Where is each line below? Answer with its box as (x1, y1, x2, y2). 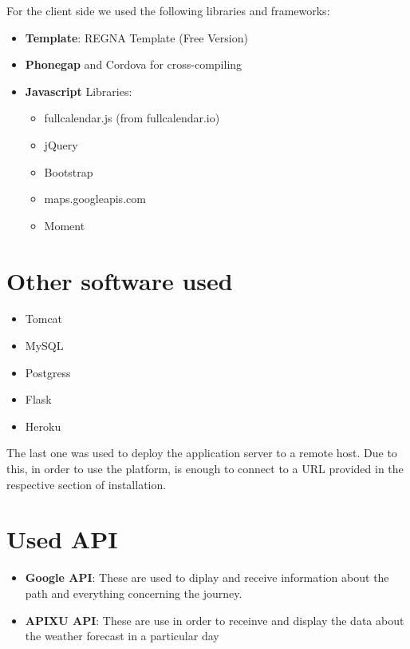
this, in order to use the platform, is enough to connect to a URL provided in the (6, 460, 404, 477)
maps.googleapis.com (44, 190, 146, 207)
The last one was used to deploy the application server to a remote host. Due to (6, 444, 397, 461)
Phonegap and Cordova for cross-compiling (25, 56, 242, 73)
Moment (44, 217, 85, 233)
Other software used (6, 264, 233, 297)
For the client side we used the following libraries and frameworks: (6, 2, 330, 18)
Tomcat (25, 310, 63, 327)
